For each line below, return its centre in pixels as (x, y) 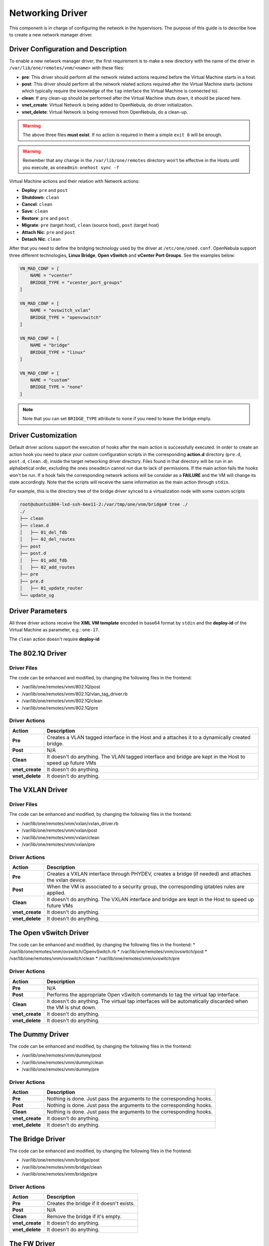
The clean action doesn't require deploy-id (54, 639)
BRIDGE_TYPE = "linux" (58, 352)
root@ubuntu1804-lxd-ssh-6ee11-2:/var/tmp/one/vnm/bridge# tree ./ (104, 504)
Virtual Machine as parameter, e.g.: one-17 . (54, 630)
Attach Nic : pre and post (48, 232)
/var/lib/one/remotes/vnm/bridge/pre (60, 1174)
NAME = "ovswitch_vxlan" (61, 311)
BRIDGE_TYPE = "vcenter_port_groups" (76, 282)
